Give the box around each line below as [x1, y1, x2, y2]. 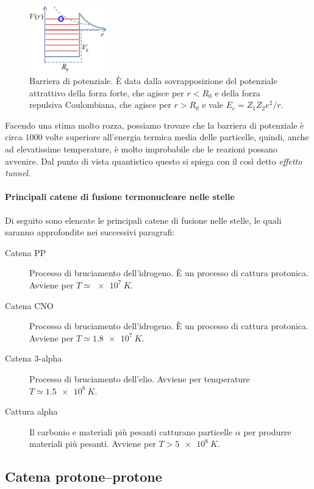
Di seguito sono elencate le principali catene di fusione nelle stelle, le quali [5, 213, 282, 226]
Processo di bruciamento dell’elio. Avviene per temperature [29, 372, 250, 385]
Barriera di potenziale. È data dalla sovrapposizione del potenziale [29, 74, 277, 87]
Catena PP [5, 246, 46, 259]
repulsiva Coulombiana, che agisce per [29, 98, 171, 111]
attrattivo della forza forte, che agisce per [29, 86, 184, 99]
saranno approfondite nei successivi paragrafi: [5, 226, 175, 238]
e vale [202, 98, 224, 111]
